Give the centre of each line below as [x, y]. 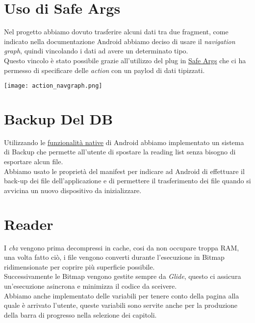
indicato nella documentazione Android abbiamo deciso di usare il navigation [120, 41]
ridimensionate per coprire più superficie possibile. [79, 266]
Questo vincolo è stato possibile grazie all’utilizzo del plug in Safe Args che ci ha [125, 60]
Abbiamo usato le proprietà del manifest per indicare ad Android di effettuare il [124, 171]
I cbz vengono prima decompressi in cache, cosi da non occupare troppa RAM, [122, 247]
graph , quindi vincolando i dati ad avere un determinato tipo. [96, 51]
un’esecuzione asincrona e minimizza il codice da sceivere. [90, 286]
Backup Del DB [59, 118]
